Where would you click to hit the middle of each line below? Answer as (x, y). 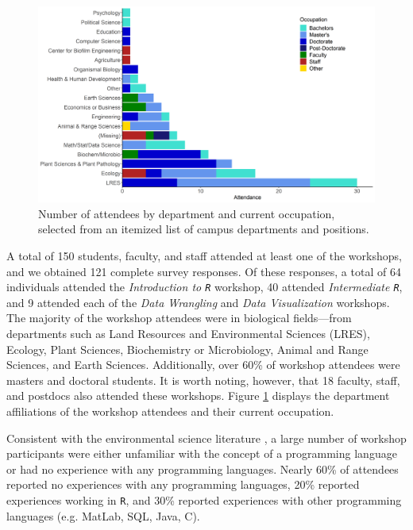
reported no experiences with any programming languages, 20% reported (183, 484)
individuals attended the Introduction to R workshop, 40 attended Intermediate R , (205, 287)
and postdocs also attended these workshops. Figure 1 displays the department (198, 396)
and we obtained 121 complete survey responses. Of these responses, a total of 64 (204, 271)
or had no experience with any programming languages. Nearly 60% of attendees (203, 469)
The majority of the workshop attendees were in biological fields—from (179, 318)
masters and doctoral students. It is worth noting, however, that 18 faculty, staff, (203, 380)
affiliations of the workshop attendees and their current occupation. (170, 411)
